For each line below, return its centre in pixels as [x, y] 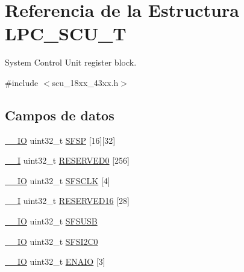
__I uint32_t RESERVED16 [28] [67, 201]
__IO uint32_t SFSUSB [51, 221]
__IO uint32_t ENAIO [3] [55, 261]
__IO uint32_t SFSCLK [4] [58, 180]
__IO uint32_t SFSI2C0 [52, 241]
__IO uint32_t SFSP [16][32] [60, 140]
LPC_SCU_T [66, 33]
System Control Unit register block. [71, 62]
